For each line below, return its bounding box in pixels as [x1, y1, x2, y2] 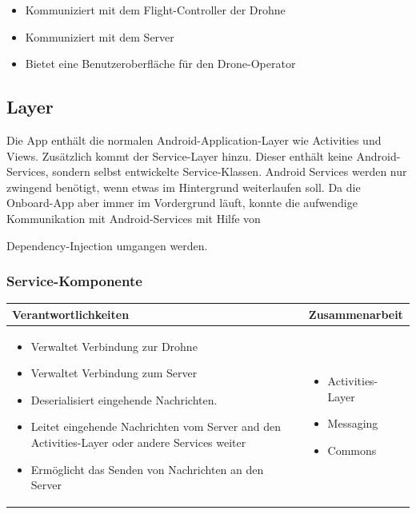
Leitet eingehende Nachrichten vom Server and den [30, 418, 281, 435]
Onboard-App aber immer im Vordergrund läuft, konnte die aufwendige [6, 194, 358, 211]
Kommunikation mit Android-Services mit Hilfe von [6, 209, 261, 226]
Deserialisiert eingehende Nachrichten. [30, 391, 218, 408]
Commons [327, 441, 377, 458]
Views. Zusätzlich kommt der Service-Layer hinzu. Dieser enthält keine [6, 147, 353, 164]
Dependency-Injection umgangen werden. [6, 237, 208, 253]
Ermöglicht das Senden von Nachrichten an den [30, 460, 264, 477]
